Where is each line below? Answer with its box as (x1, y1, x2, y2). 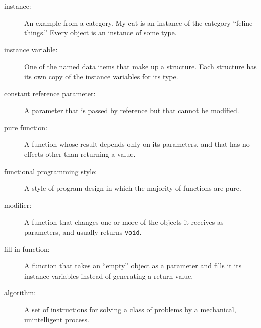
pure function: (4, 122, 48, 132)
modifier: (4, 199, 32, 210)
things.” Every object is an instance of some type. (24, 27, 177, 38)
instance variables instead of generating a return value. (24, 270, 193, 281)
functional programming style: (4, 166, 97, 176)
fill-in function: (4, 243, 50, 254)
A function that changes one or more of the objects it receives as (24, 216, 224, 227)
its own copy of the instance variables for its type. (24, 71, 178, 81)
